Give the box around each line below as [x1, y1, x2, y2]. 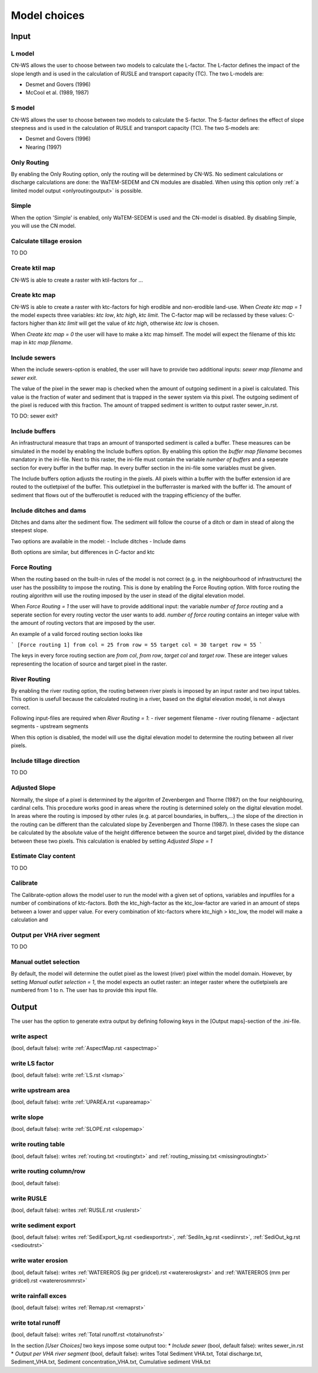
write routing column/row [11, 1167, 85, 1175]
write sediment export [11, 1221, 76, 1229]
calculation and [11, 916, 48, 923]
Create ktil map [11, 264, 56, 272]
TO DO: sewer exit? [11, 412, 58, 419]
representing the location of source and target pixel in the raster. [11, 660, 167, 667]
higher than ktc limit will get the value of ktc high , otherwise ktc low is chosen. [29, 319, 219, 327]
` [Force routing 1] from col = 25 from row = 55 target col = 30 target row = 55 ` [11, 641, 263, 648]
